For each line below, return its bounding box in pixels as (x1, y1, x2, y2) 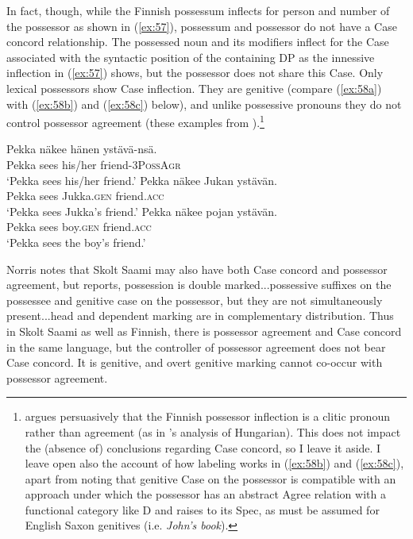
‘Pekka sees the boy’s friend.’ (6, 233, 146, 250)
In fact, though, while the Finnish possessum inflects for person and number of (6, 2, 390, 18)
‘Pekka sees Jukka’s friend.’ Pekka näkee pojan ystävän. (6, 202, 277, 219)
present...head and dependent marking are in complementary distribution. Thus (6, 307, 394, 324)
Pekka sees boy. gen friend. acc (6, 218, 152, 235)
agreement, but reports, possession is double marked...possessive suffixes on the (6, 276, 392, 293)
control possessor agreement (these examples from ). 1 (6, 112, 264, 130)
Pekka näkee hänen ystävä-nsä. (6, 141, 157, 157)
